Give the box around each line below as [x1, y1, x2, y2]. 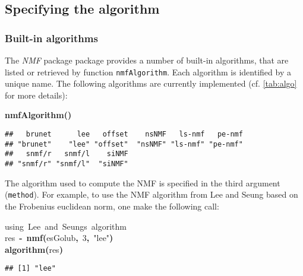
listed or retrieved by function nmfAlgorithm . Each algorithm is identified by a [5, 65, 291, 78]
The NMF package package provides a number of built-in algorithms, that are [5, 54, 289, 66]
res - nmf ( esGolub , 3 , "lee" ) [5, 231, 113, 244]
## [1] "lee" [5, 264, 56, 273]
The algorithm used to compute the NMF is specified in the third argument [5, 176, 280, 189]
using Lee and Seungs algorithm [5, 220, 127, 232]
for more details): [5, 88, 68, 101]
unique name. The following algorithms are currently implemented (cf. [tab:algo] [5, 77, 297, 90]
